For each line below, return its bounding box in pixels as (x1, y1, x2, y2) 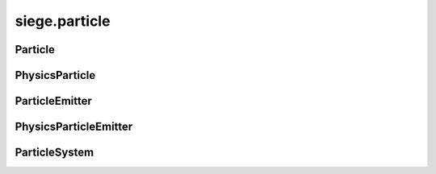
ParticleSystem (15, 146, 94, 159)
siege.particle (15, 12, 111, 30)
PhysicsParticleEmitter (15, 120, 133, 134)
